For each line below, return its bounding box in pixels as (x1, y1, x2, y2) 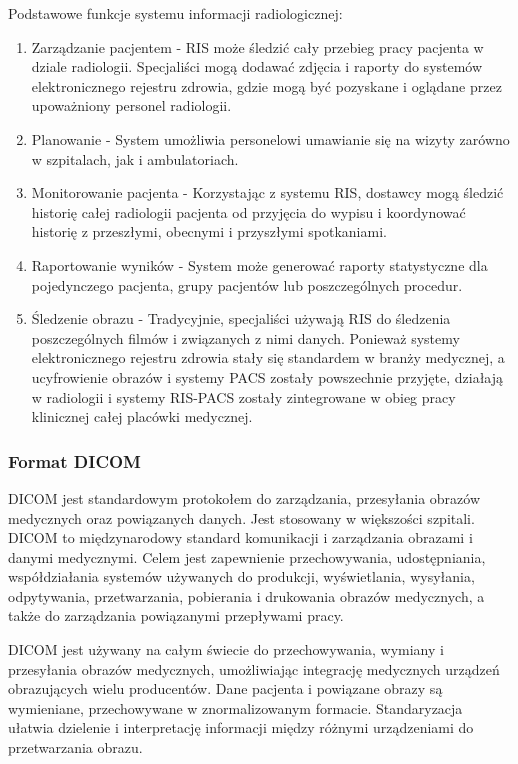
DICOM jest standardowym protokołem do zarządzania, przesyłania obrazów (8, 487, 481, 508)
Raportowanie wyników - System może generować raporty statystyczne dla (31, 254, 488, 275)
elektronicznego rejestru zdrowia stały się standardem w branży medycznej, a (31, 347, 505, 368)
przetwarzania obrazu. (8, 737, 143, 758)
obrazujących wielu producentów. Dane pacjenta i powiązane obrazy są (8, 678, 443, 699)
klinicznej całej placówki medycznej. (31, 406, 253, 427)
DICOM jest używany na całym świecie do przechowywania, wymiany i (8, 639, 444, 660)
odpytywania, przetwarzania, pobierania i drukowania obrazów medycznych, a (8, 585, 485, 606)
